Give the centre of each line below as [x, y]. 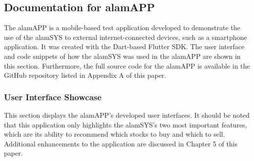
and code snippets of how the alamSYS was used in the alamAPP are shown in [122, 56]
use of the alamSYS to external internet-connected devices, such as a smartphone [126, 37]
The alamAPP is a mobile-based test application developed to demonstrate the [122, 27]
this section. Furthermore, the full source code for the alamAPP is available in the [127, 65]
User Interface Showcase [53, 97]
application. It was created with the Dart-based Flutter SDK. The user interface [124, 46]
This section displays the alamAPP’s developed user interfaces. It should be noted [127, 115]
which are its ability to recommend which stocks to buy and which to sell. [115, 134]
